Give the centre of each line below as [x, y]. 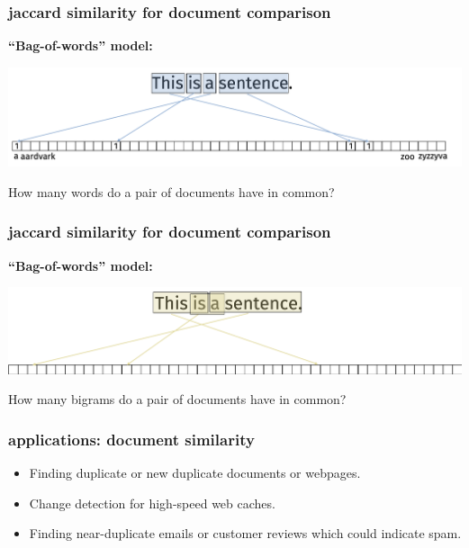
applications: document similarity [131, 439]
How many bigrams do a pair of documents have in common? [177, 399]
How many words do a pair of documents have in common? [171, 191]
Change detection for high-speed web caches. [152, 503]
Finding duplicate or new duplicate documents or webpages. [195, 473]
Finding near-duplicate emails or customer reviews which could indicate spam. [245, 533]
